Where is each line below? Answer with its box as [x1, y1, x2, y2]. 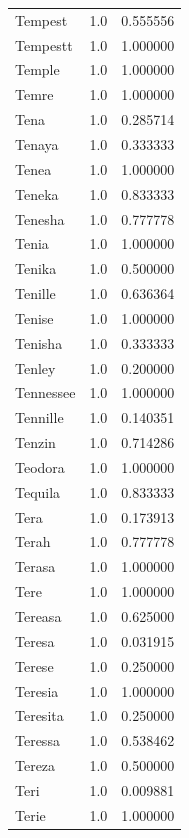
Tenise [15, 307, 54, 328]
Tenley [15, 357, 56, 378]
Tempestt [15, 34, 73, 55]
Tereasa [15, 606, 62, 626]
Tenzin [15, 432, 56, 453]
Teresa [15, 630, 55, 651]
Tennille [15, 407, 64, 428]
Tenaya [15, 133, 59, 154]
